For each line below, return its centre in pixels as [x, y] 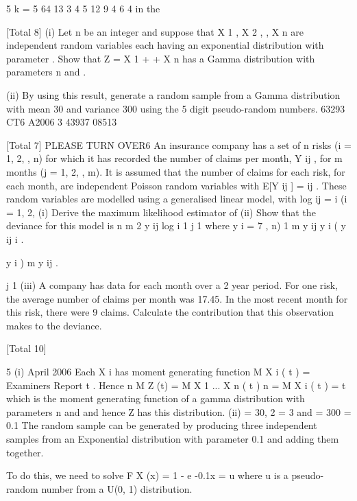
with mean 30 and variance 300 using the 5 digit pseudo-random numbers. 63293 [176, 108]
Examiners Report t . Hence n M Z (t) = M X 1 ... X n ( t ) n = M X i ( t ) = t [176, 385]
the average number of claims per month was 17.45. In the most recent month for [177, 298]
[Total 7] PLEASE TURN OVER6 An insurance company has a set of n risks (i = [179, 144]
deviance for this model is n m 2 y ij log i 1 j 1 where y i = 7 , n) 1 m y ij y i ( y [176, 225]
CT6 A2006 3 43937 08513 [62, 122]
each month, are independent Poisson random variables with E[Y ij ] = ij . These [176, 185]
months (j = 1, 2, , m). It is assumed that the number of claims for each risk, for [176, 171]
